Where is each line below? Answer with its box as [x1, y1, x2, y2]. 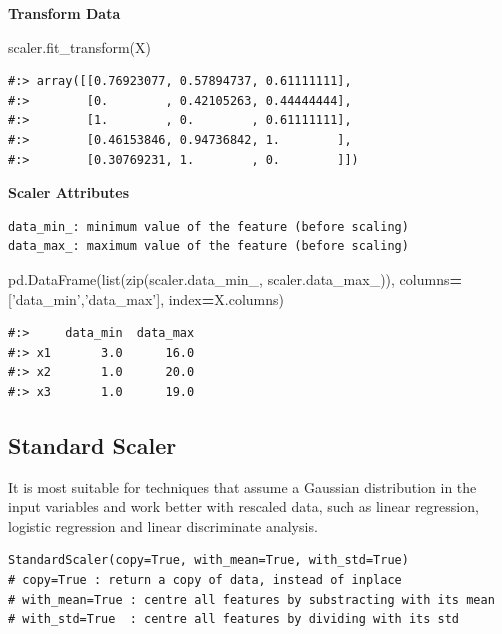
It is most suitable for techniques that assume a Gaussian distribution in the [8, 476, 477, 497]
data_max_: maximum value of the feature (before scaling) [8, 239, 409, 254]
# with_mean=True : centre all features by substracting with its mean [8, 592, 495, 607]
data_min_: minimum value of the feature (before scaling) [8, 219, 409, 234]
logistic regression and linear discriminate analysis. [8, 515, 318, 536]
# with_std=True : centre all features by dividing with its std [8, 612, 460, 627]
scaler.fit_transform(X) [8, 36, 152, 57]
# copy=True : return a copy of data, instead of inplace [8, 573, 402, 588]
